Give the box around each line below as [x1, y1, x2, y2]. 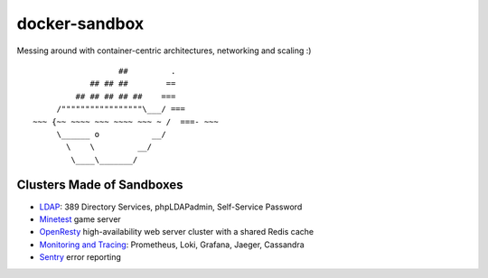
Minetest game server [39, 213, 121, 225]
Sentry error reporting [39, 252, 122, 263]
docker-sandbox [16, 14, 145, 33]
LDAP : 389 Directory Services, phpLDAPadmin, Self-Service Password [39, 201, 303, 212]
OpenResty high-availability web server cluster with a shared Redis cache [39, 227, 314, 237]
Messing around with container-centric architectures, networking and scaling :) [16, 45, 312, 56]
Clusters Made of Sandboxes [16, 177, 184, 193]
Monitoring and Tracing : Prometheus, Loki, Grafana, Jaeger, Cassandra [39, 239, 305, 250]
